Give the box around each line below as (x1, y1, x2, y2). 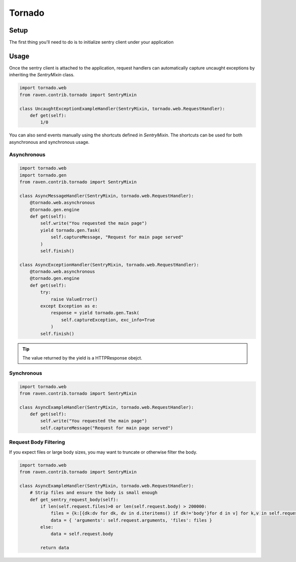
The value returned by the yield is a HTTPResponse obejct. (22, 355, 143, 361)
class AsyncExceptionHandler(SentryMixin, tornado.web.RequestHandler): (19, 262, 199, 267)
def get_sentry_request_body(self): (30, 496, 118, 502)
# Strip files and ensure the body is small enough (30, 490, 158, 496)
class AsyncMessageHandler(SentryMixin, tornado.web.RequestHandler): (19, 193, 194, 198)
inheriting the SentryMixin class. (9, 72, 75, 78)
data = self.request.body (50, 531, 113, 537)
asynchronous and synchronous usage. (9, 139, 90, 145)
